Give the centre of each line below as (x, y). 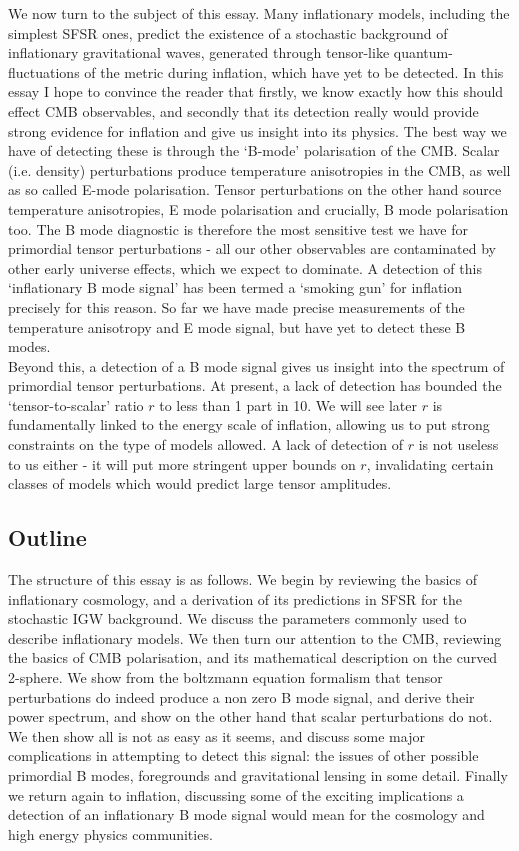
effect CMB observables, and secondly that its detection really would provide (243, 110)
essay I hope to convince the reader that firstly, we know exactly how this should (256, 91)
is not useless (458, 444)
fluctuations (44, 71)
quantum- (423, 52)
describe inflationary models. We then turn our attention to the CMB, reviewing (255, 637)
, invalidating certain (430, 463)
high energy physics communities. (110, 833)
